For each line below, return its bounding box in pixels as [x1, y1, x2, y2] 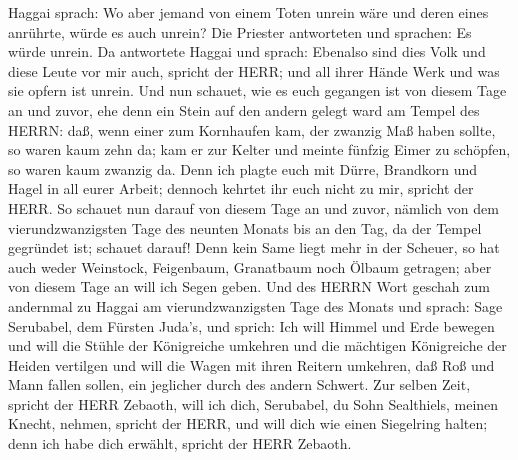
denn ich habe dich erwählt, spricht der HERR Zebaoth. [8, 433, 352, 454]
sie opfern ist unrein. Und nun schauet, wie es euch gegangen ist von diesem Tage [8, 80, 507, 101]
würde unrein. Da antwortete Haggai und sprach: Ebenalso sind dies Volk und [8, 41, 486, 62]
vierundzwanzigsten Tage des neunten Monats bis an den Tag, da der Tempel [8, 217, 482, 238]
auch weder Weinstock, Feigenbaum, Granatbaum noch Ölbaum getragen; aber [8, 256, 492, 277]
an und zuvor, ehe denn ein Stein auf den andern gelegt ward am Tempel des [8, 99, 480, 120]
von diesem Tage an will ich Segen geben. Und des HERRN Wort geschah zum [8, 276, 490, 297]
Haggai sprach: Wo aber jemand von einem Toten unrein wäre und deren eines [8, 2, 489, 22]
